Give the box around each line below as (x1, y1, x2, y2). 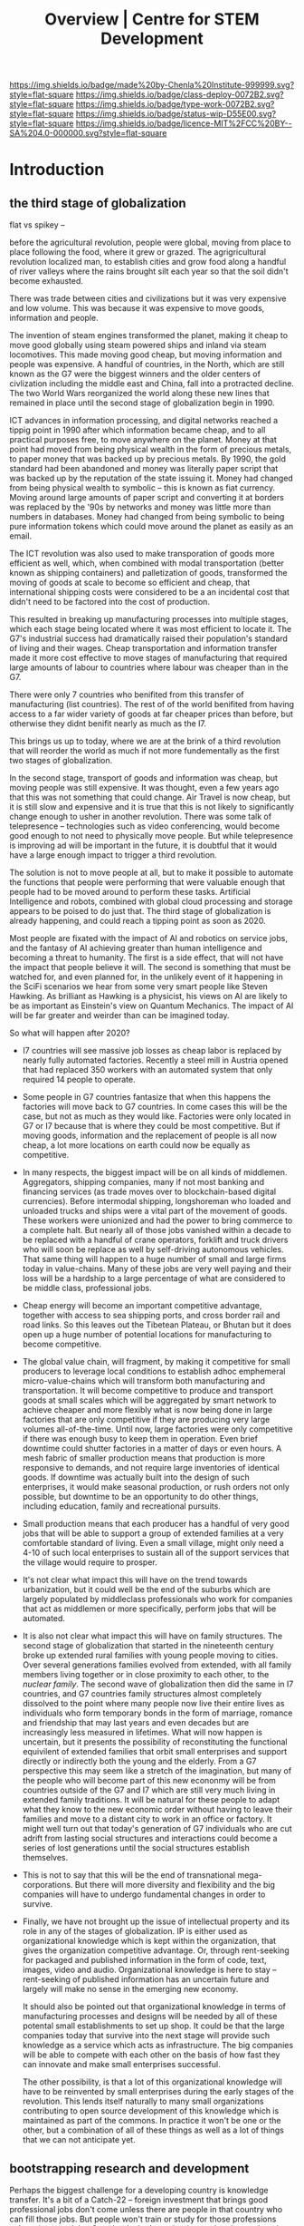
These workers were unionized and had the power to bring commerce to (22, 1215, 293, 1226)
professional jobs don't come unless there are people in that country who (9, 2204, 283, 2214)
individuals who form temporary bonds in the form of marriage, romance (22, 1707, 293, 1718)
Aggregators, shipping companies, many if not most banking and (22, 1177, 265, 1188)
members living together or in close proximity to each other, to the (22, 1669, 270, 1680)
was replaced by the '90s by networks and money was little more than (9, 501, 271, 512)
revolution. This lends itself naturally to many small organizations (22, 2095, 264, 2107)
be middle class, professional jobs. (22, 1283, 152, 1294)
